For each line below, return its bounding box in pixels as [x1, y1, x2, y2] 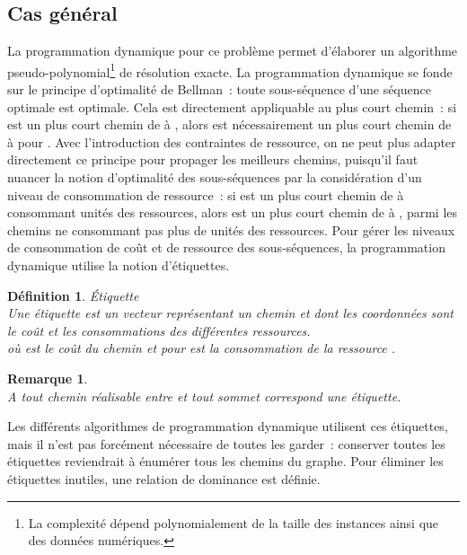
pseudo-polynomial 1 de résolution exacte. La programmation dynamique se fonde [7, 59, 453, 81]
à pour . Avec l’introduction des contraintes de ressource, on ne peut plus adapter [7, 132, 456, 151]
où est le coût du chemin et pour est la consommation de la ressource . [7, 339, 396, 357]
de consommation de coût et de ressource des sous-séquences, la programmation [7, 238, 445, 257]
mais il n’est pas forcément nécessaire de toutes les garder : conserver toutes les [7, 434, 445, 453]
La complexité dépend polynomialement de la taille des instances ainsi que [28, 513, 439, 532]
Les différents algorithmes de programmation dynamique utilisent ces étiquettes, [7, 417, 448, 436]
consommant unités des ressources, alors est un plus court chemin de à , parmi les [7, 203, 458, 222]
